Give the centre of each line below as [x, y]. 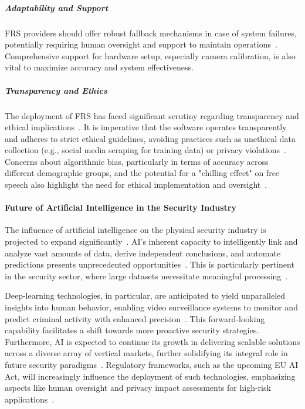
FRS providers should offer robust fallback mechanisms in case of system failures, [151, 33]
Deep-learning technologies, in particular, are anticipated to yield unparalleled [145, 295]
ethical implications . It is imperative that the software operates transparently [146, 127]
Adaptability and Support [57, 7]
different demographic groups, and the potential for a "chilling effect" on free [142, 173]
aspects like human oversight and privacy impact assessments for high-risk [138, 388]
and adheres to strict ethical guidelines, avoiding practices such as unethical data [150, 138]
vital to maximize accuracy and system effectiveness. [99, 67]
